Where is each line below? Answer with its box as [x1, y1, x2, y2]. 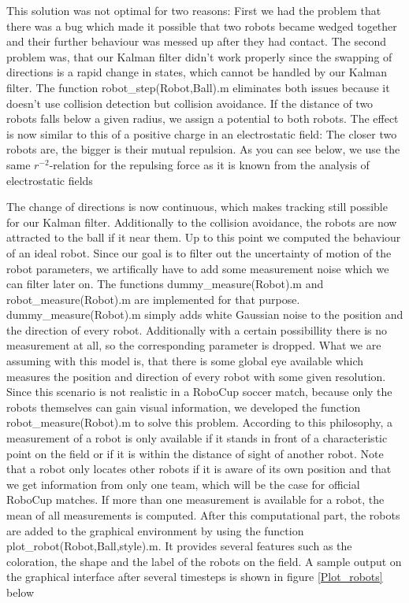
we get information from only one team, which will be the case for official [6, 475, 360, 492]
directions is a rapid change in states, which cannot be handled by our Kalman [6, 64, 388, 80]
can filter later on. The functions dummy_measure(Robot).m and [6, 276, 324, 292]
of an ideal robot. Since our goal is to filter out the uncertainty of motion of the [6, 244, 392, 261]
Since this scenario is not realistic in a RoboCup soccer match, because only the [6, 383, 392, 400]
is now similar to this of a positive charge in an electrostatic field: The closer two [6, 125, 397, 142]
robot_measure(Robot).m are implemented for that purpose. [6, 290, 300, 307]
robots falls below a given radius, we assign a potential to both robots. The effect [6, 110, 399, 127]
